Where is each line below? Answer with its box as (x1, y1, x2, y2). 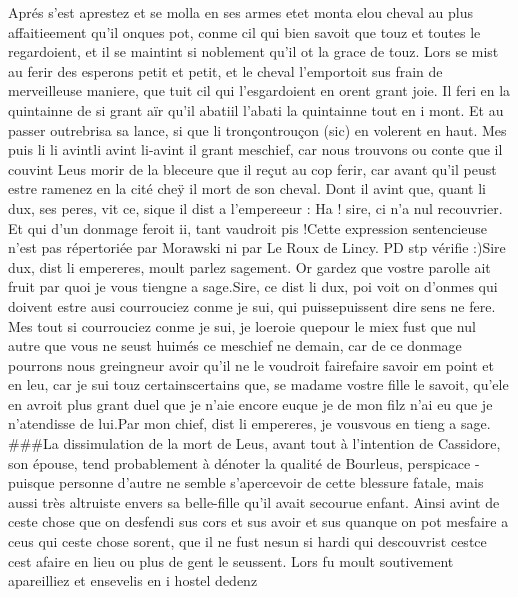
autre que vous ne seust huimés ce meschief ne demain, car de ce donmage (8, 335, 462, 356)
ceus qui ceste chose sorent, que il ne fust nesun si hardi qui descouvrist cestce (8, 531, 487, 552)
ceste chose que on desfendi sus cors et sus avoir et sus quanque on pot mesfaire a (8, 511, 509, 532)
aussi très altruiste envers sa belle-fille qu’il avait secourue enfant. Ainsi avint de (8, 491, 500, 512)
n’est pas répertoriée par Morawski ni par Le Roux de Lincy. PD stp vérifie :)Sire (8, 237, 506, 258)
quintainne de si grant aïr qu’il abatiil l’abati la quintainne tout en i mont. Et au (8, 99, 504, 120)
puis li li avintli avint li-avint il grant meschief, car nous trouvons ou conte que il (8, 139, 503, 160)
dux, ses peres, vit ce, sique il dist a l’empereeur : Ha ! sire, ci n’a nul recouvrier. (8, 197, 503, 218)
